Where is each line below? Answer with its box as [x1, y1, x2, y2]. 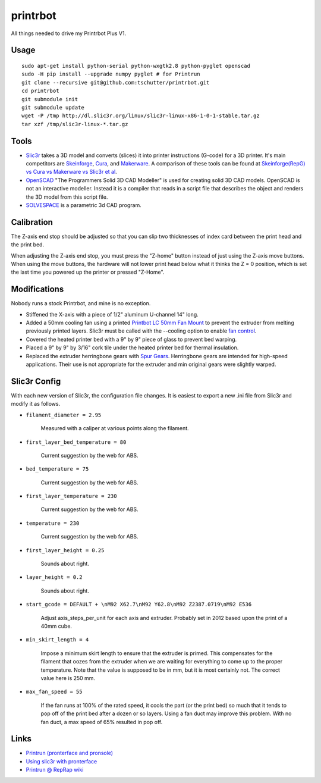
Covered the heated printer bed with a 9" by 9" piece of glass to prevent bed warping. [26, 336, 237, 343]
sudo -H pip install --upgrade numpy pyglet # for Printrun [21, 71, 200, 77]
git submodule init [21, 96, 78, 102]
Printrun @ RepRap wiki [26, 766, 84, 773]
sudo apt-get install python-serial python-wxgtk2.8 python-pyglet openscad [21, 62, 251, 69]
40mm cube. [40, 622, 73, 629]
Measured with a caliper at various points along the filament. [40, 425, 190, 432]
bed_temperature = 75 [26, 466, 89, 472]
